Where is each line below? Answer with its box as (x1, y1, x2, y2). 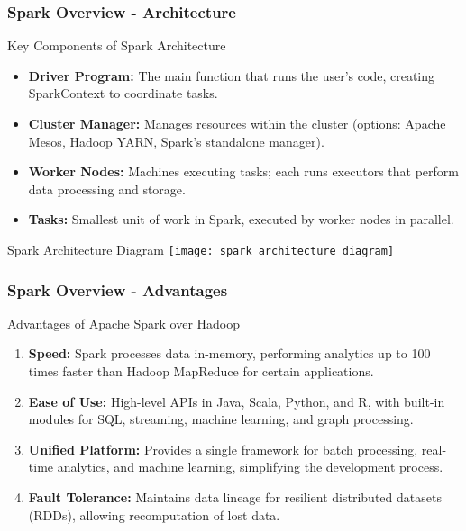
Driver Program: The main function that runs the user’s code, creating (28, 66, 435, 85)
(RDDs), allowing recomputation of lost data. (28, 505, 280, 524)
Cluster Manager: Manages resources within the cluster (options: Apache (28, 114, 446, 132)
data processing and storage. (28, 179, 186, 198)
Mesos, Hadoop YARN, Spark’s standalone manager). (28, 131, 324, 150)
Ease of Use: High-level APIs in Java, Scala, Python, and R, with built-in (28, 391, 445, 410)
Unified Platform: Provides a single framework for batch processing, (28, 439, 418, 458)
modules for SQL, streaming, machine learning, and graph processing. (28, 409, 414, 428)
